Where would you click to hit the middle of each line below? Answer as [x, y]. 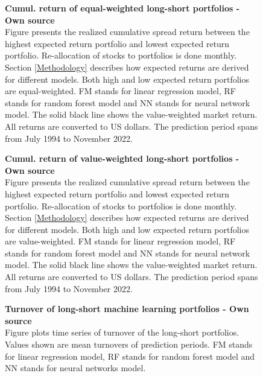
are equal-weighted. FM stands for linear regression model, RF [120, 91]
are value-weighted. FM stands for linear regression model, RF [120, 241]
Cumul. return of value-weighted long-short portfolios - [122, 158]
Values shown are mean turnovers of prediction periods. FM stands [129, 344]
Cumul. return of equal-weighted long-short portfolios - [122, 8]
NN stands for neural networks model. [75, 368]
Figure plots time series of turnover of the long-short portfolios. [122, 332]
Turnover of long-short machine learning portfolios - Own [127, 309]
